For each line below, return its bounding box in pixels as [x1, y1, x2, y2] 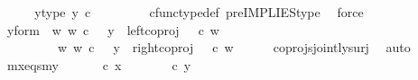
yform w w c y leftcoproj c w [6, 20, 219, 39]
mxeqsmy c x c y [6, 55, 191, 74]
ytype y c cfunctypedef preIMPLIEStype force [34, 3, 364, 21]
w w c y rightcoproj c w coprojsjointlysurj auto [57, 38, 411, 57]
